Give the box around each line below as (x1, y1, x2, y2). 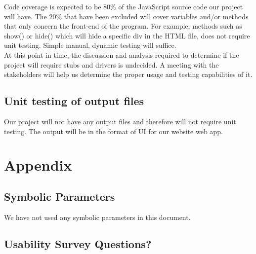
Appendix (4, 155, 72, 175)
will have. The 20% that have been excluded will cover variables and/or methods (4, 11, 249, 21)
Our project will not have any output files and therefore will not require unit (4, 116, 236, 126)
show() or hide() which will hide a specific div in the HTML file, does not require (4, 30, 250, 40)
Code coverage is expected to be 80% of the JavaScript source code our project (4, 1, 243, 11)
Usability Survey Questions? (4, 236, 152, 251)
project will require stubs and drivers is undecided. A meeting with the (4, 59, 219, 70)
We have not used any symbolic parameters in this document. (4, 212, 191, 222)
